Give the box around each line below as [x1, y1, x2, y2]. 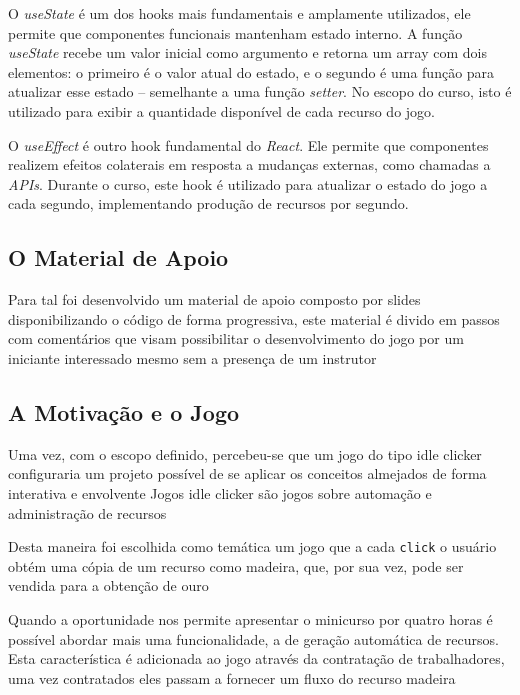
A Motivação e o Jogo [8, 396, 240, 427]
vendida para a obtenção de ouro [8, 575, 209, 596]
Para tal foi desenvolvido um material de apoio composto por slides [8, 289, 421, 310]
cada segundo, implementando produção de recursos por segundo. [8, 193, 409, 214]
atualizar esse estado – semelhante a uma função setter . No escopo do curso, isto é [8, 81, 512, 102]
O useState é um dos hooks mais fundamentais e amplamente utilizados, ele [8, 3, 471, 23]
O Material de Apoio [8, 242, 229, 273]
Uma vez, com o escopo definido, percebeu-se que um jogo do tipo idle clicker [8, 443, 482, 464]
